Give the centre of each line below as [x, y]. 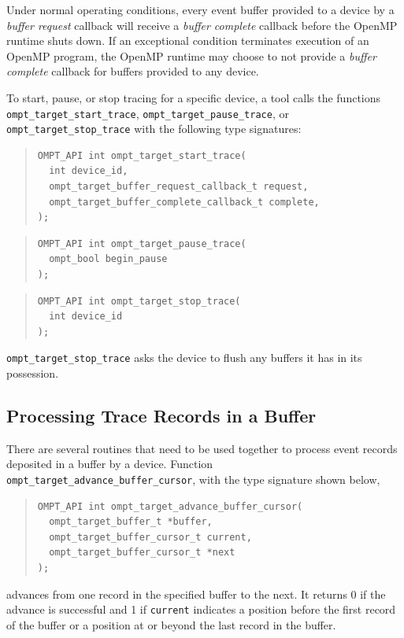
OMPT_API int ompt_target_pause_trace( [142, 243]
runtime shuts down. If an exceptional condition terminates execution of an [188, 41]
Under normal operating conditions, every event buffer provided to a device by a [200, 9]
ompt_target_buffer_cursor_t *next [142, 553]
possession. [33, 373]
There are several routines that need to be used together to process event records [202, 448]
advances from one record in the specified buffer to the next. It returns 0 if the [196, 594]
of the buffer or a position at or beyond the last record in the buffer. [171, 624]
